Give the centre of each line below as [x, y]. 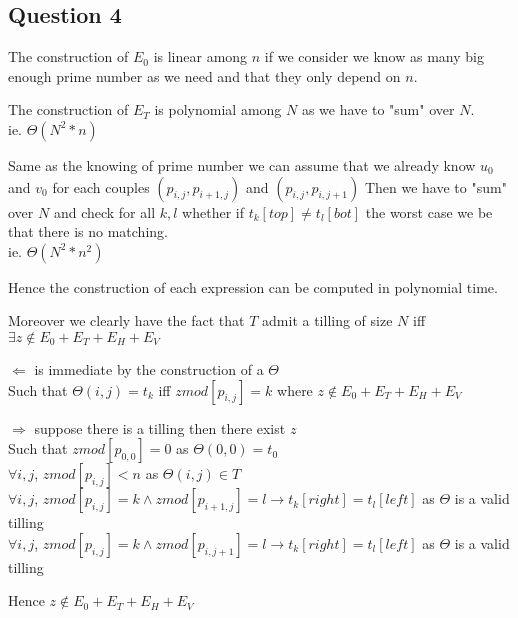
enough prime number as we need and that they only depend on [204, 75]
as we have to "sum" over [378, 109]
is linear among [200, 56]
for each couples [101, 186]
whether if [213, 211]
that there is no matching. [88, 231]
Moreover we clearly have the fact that [126, 320]
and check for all [104, 211]
